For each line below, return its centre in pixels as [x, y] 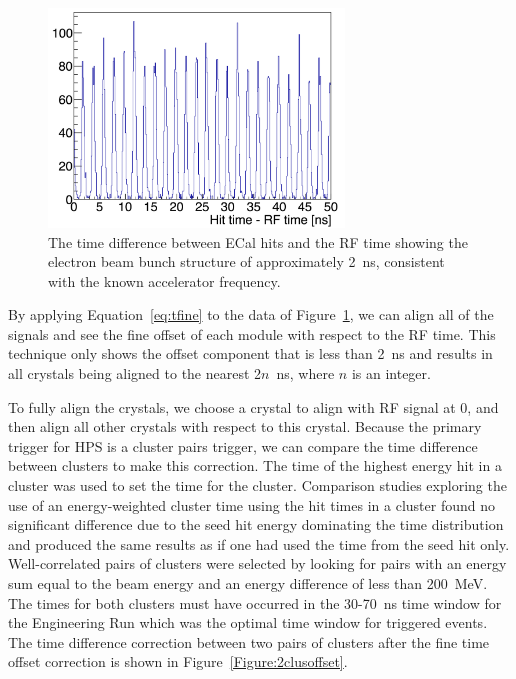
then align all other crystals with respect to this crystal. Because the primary [245, 426]
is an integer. [391, 373]
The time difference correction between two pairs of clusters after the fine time [249, 641]
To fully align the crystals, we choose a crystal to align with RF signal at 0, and [253, 406]
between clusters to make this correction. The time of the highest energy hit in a [255, 465]
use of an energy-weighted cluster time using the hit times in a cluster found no [251, 504]
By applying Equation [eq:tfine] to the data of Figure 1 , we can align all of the [251, 314]
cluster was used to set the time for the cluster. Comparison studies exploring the [257, 485]
